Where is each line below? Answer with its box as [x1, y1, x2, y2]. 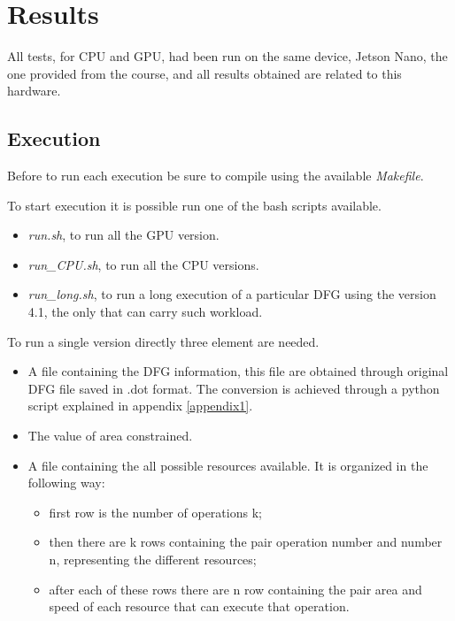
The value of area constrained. [27, 426, 193, 445]
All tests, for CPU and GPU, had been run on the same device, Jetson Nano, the [7, 47, 448, 65]
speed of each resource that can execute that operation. [49, 597, 350, 616]
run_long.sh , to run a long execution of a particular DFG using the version [27, 285, 436, 303]
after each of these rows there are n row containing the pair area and [49, 579, 422, 598]
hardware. [7, 81, 61, 100]
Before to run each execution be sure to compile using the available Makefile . [7, 166, 424, 185]
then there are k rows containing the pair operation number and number [49, 533, 443, 551]
